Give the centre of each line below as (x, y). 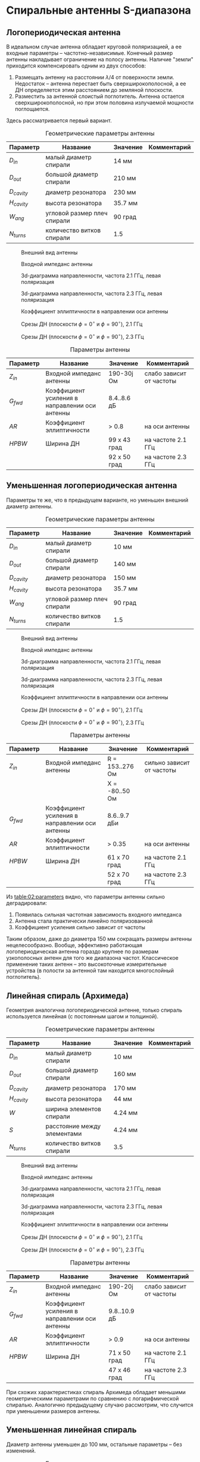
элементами (64, 1134)
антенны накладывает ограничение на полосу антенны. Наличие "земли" (100, 59)
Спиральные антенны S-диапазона (99, 10)
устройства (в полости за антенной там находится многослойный (90, 970)
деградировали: (27, 903)
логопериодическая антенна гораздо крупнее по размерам (82, 951)
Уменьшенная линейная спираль (71, 1430)
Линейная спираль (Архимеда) (68, 996)
